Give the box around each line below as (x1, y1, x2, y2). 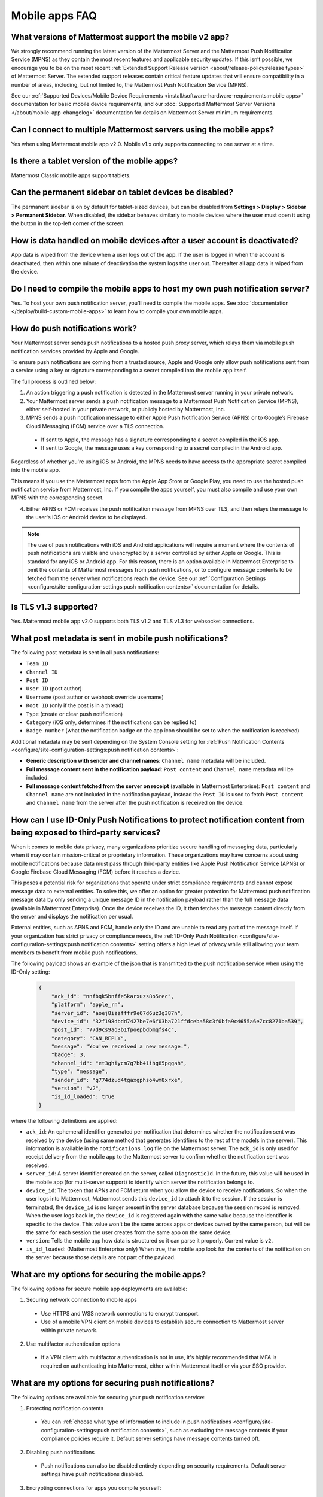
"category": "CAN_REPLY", (51, 1035, 127, 1041)
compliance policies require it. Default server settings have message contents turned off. (41, 1435, 260, 1443)
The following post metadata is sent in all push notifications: (11, 649, 159, 656)
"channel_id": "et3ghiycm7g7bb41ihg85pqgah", (51, 1060, 187, 1066)
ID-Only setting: (11, 968, 50, 975)
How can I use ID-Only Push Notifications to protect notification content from (11, 815, 305, 825)
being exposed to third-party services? (11, 827, 161, 838)
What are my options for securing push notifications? (11, 1378, 215, 1388)
